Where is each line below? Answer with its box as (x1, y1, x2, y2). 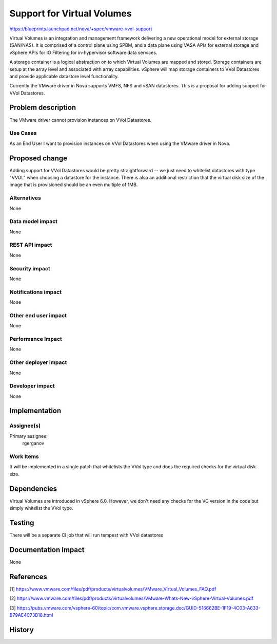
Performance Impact (9, 336, 63, 343)
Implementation (9, 407, 62, 415)
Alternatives (9, 194, 41, 201)
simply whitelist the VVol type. (9, 505, 74, 511)
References (9, 572, 47, 581)
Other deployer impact (9, 359, 67, 366)
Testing (9, 518, 34, 527)
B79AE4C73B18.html (9, 612, 53, 618)
